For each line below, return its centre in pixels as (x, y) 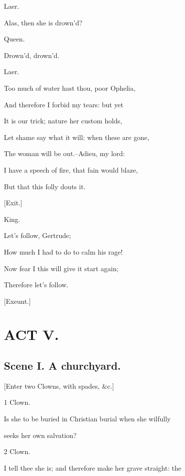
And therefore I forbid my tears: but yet (64, 104)
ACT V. (32, 334)
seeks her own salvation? (40, 435)
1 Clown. (17, 402)
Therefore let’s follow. (36, 285)
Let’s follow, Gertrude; (38, 235)
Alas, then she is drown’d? (43, 22)
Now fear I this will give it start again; (61, 268)
